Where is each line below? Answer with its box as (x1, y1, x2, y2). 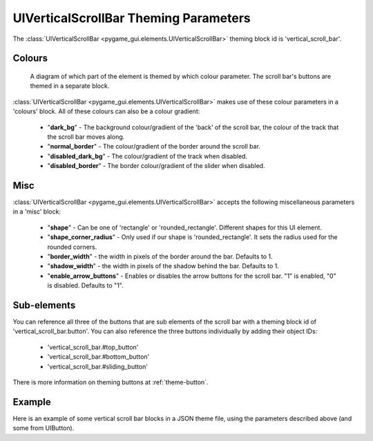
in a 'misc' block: (12, 207, 61, 216)
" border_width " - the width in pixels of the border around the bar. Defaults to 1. (47, 252, 273, 261)
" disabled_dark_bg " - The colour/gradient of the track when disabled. (47, 152, 248, 160)
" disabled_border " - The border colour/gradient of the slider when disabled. (47, 162, 265, 170)
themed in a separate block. (30, 82, 110, 90)
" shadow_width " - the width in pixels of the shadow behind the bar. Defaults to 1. (47, 262, 280, 270)
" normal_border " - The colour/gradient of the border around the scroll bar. (47, 142, 260, 151)
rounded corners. (47, 243, 97, 251)
